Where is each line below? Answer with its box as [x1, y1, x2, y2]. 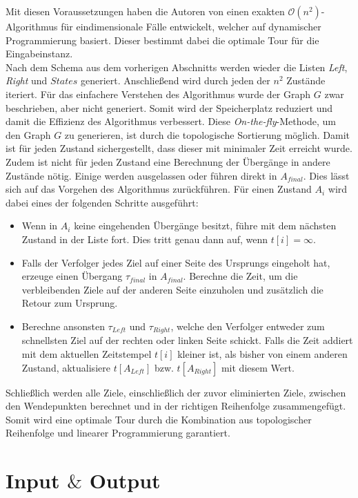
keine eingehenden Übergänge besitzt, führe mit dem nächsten [74, 218, 337, 233]
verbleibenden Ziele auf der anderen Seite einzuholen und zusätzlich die [21, 282, 324, 296]
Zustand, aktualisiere [21, 360, 110, 374]
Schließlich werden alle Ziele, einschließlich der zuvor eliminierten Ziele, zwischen [6, 385, 346, 399]
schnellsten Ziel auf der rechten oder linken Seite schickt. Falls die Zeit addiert [21, 333, 353, 347]
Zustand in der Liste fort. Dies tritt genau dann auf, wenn [21, 231, 268, 246]
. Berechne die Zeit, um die [183, 269, 298, 283]
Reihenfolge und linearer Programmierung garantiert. [6, 425, 230, 440]
